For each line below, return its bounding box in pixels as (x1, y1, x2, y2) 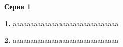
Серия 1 (4, 1, 31, 11)
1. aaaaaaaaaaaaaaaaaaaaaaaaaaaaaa (4, 18, 119, 28)
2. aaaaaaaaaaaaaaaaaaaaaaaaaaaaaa (4, 35, 119, 45)
